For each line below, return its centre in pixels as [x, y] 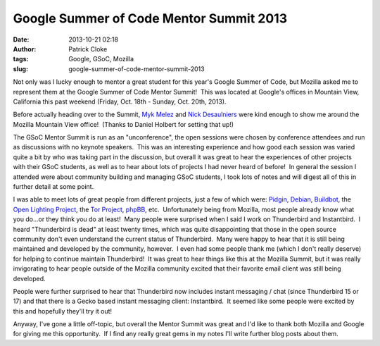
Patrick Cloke [88, 49]
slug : [20, 69]
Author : [25, 49]
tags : [21, 59]
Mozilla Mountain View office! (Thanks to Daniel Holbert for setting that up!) [123, 124]
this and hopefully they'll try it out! [63, 311]
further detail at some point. [53, 187]
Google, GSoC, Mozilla [101, 59]
